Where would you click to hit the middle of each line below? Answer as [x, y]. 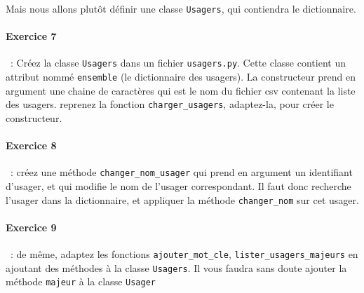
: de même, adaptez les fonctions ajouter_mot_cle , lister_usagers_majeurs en [184, 254]
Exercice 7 [31, 36]
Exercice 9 [31, 227]
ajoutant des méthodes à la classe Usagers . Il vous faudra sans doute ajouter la [176, 267]
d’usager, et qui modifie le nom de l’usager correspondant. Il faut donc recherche [178, 186]
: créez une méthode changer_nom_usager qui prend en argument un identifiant [181, 172]
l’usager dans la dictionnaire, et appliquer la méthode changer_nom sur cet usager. [182, 199]
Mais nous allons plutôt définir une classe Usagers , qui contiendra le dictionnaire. [181, 8]
